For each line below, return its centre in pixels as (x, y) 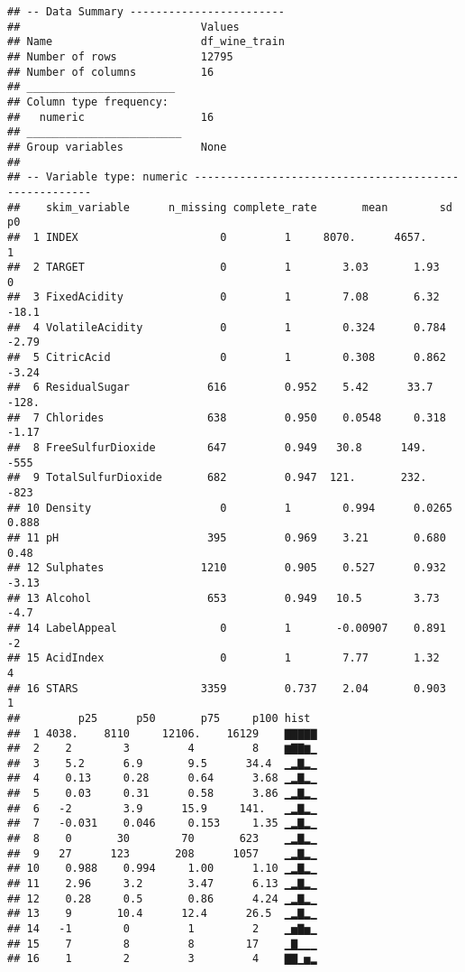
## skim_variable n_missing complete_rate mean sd (230, 207)
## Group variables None (117, 147)
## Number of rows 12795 (120, 56)
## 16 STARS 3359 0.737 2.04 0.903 (227, 688)
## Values (123, 27)
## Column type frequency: (88, 102)
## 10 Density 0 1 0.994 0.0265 (230, 508)
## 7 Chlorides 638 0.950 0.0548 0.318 (227, 417)
